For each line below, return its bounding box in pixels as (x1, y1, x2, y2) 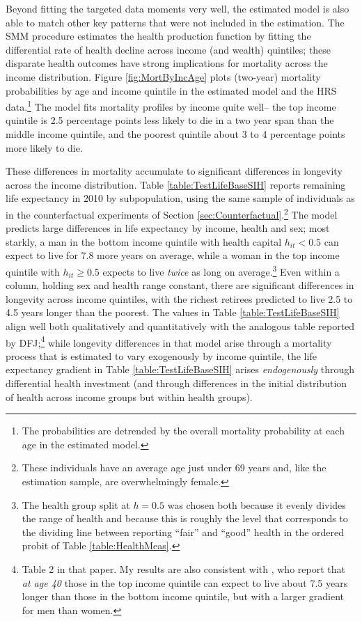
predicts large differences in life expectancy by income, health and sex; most (6, 221, 330, 235)
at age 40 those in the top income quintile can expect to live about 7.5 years (22, 575, 348, 590)
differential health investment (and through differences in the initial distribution (6, 376, 347, 391)
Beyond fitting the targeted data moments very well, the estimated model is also (6, 1, 349, 15)
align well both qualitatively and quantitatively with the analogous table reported (6, 319, 355, 333)
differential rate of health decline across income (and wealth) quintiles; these (6, 42, 331, 56)
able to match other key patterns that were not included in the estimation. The (6, 15, 345, 29)
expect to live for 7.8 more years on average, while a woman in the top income (6, 248, 340, 262)
